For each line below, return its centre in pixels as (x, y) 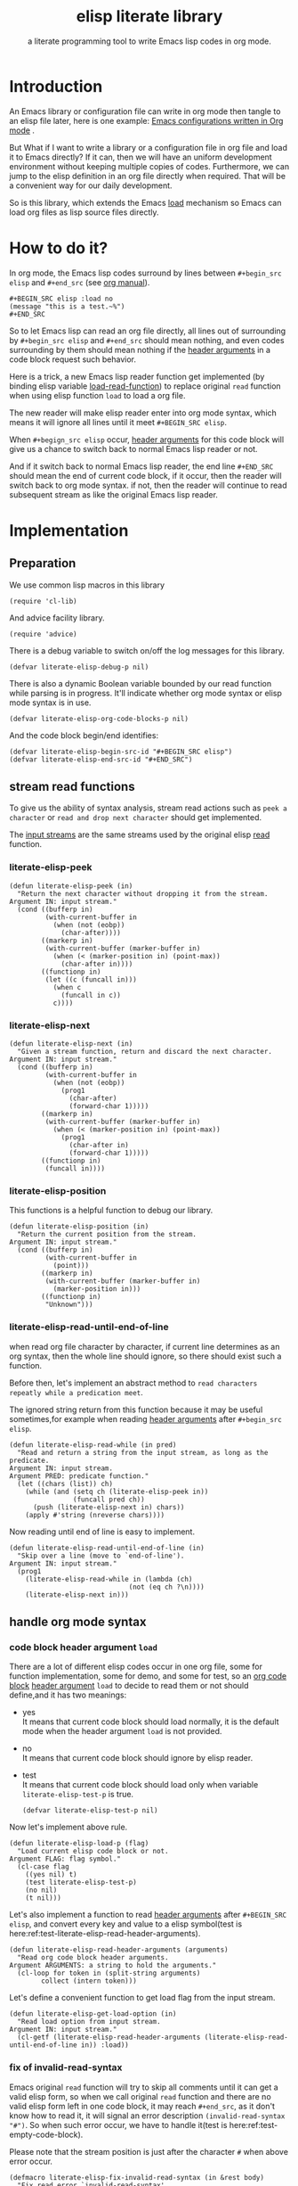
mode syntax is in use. (50, 703)
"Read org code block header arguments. (93, 1958)
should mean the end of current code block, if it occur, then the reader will (145, 475)
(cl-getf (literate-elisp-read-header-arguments (109, 2038)
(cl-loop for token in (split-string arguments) (109, 1973)
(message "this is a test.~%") (67, 306)
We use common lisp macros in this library (87, 585)
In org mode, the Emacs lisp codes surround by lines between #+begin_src (145, 273)
